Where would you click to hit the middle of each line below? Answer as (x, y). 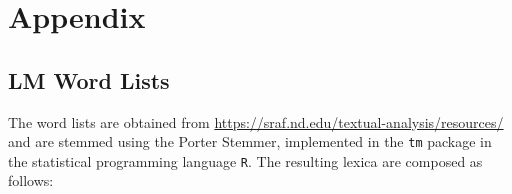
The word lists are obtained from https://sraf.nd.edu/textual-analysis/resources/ (256, 121)
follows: (31, 180)
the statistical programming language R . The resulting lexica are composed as (245, 160)
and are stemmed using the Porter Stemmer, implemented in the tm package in (250, 141)
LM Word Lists (89, 79)
